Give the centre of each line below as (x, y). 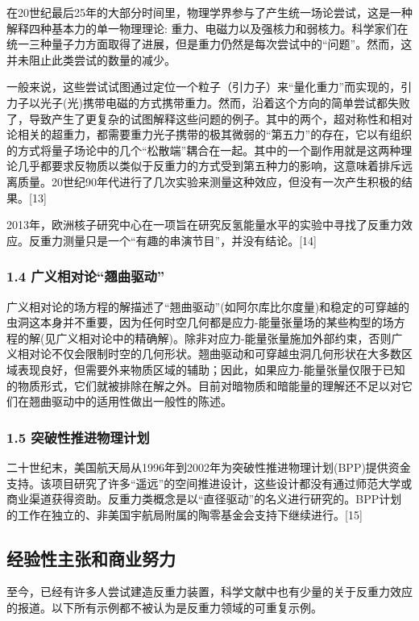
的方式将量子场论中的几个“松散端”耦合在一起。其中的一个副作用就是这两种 (204, 150)
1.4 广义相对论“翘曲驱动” (86, 276)
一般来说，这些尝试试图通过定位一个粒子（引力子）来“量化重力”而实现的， (204, 87)
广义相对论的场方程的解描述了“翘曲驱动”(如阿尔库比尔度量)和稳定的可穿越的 (208, 306)
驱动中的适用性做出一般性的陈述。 (141, 401)
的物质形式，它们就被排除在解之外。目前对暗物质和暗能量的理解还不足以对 (204, 385)
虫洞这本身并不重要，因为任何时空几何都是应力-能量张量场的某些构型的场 (200, 322)
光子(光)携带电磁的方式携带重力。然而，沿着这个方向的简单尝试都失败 (225, 102)
